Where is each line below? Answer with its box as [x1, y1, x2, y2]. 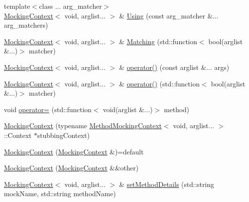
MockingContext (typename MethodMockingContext [4, 120, 162, 131]
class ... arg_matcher [39, 1, 102, 11]
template [4, 1, 30, 11]
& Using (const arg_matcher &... [119, 10, 219, 20]
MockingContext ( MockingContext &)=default [4, 146, 144, 156]
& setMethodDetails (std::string [119, 179, 214, 189]
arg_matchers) [4, 20, 48, 30]
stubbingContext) [37, 130, 90, 140]
